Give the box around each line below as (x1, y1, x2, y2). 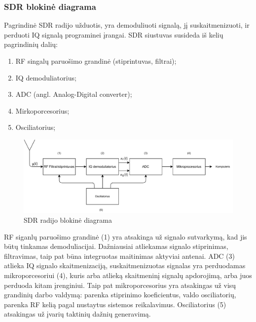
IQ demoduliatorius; (15, 72, 76, 82)
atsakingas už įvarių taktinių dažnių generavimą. (4, 309, 151, 319)
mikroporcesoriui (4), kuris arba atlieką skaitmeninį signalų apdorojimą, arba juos (4, 270, 252, 280)
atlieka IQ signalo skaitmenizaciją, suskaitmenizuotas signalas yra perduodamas (4, 260, 246, 271)
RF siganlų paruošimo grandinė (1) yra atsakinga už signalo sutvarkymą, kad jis (4, 231, 247, 241)
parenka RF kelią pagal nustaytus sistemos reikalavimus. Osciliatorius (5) (4, 299, 226, 309)
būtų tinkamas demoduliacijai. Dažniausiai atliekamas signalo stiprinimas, (4, 241, 228, 251)
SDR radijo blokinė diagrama (24, 215, 112, 225)
